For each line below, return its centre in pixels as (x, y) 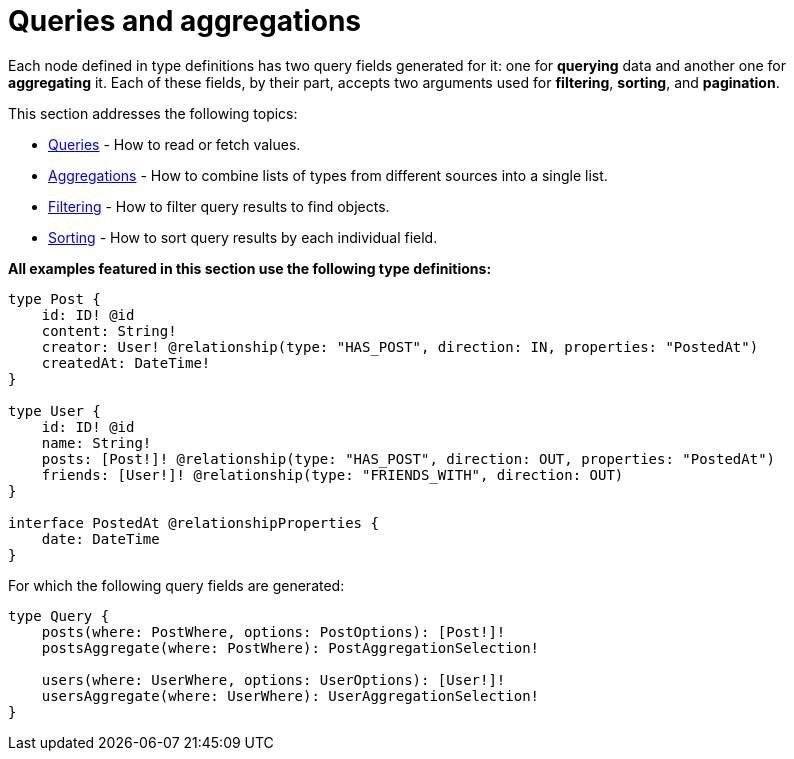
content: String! (109, 330)
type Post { (54, 298)
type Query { (59, 615)
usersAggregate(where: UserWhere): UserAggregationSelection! (290, 695)
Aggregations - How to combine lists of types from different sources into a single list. (328, 175)
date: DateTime (100, 538)
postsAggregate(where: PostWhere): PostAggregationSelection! (290, 647)
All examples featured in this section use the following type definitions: (250, 268)
